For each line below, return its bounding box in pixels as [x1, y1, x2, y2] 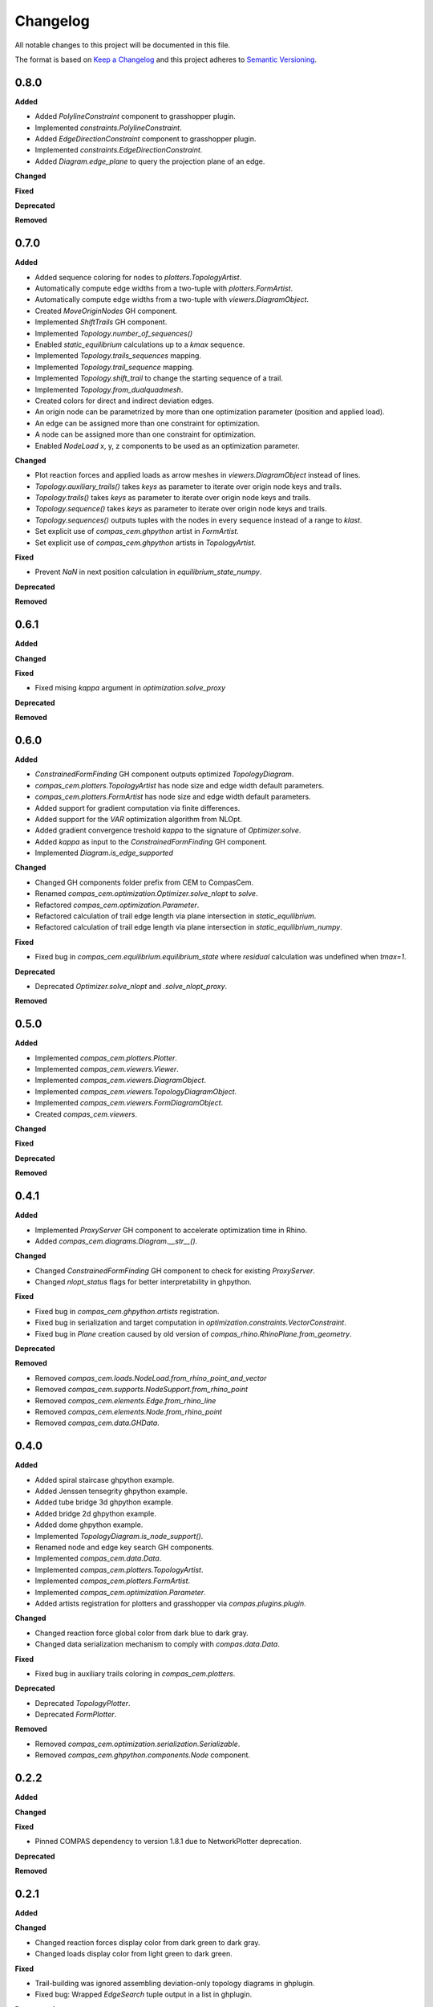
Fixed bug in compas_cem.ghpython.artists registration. [34, 1306, 220, 1316]
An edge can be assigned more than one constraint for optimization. [34, 418, 261, 428]
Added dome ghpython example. [34, 1520, 144, 1529]
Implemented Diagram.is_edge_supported [34, 848, 174, 858]
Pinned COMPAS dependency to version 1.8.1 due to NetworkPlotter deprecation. [34, 1837, 302, 1846]
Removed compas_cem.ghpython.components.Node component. [34, 1750, 251, 1760]
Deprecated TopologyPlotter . [34, 1698, 131, 1708]
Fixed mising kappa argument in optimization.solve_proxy [34, 683, 226, 693]
